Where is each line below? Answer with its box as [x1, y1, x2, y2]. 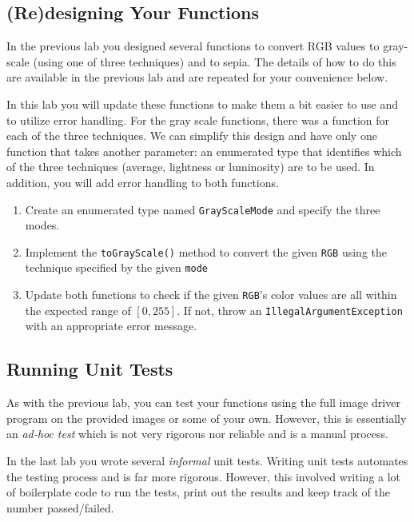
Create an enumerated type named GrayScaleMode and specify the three [25, 201, 380, 217]
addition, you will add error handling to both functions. [6, 173, 279, 190]
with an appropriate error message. [25, 317, 197, 334]
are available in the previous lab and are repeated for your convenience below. [6, 69, 388, 86]
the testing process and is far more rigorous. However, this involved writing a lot [6, 468, 401, 484]
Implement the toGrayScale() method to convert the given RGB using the [25, 243, 388, 260]
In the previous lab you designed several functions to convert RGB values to [6, 38, 380, 54]
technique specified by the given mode [25, 259, 209, 276]
